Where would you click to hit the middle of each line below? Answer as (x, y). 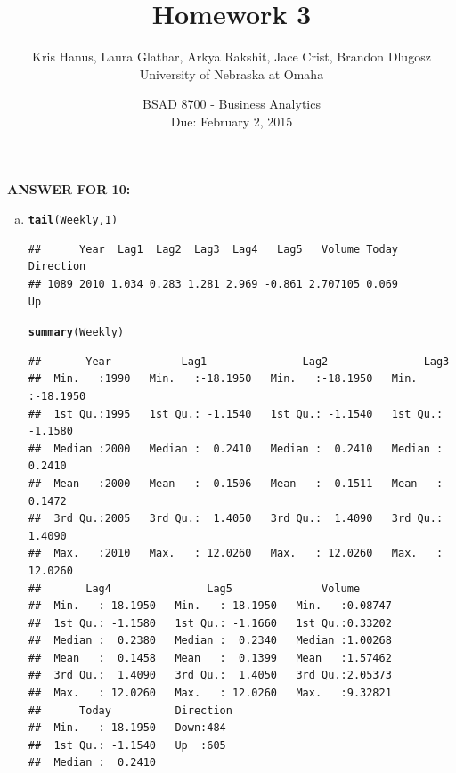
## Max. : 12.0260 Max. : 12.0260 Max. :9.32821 (210, 693)
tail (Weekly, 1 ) (73, 220)
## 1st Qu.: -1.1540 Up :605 (127, 745)
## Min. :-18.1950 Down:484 (127, 728)
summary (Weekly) (76, 333)
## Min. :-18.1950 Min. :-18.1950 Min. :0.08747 (210, 606)
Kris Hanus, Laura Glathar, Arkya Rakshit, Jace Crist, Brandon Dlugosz (232, 57)
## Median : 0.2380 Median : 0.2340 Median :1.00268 (210, 641)
